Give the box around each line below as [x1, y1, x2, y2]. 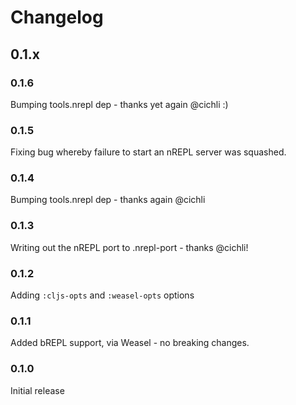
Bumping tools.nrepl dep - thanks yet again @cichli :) [10, 98, 229, 110]
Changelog [10, 6, 104, 29]
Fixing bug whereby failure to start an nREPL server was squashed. [10, 146, 287, 158]
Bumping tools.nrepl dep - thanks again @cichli [10, 194, 206, 206]
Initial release [10, 384, 65, 396]
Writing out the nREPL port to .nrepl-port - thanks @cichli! [10, 241, 249, 253]
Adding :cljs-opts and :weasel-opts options [10, 289, 195, 301]
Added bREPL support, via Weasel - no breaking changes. [10, 337, 250, 349]
